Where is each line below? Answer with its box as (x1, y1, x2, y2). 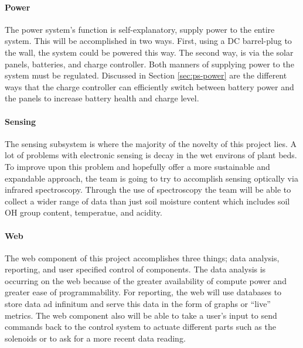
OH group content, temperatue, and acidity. (5, 206, 162, 219)
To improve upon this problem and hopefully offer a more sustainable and (5, 160, 270, 172)
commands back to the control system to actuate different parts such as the (5, 320, 276, 333)
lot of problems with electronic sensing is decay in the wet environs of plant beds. (5, 149, 297, 161)
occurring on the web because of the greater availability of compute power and (5, 274, 287, 286)
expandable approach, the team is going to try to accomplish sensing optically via (5, 172, 298, 184)
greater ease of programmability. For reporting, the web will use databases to (5, 286, 282, 298)
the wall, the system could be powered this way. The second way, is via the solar (5, 46, 294, 58)
